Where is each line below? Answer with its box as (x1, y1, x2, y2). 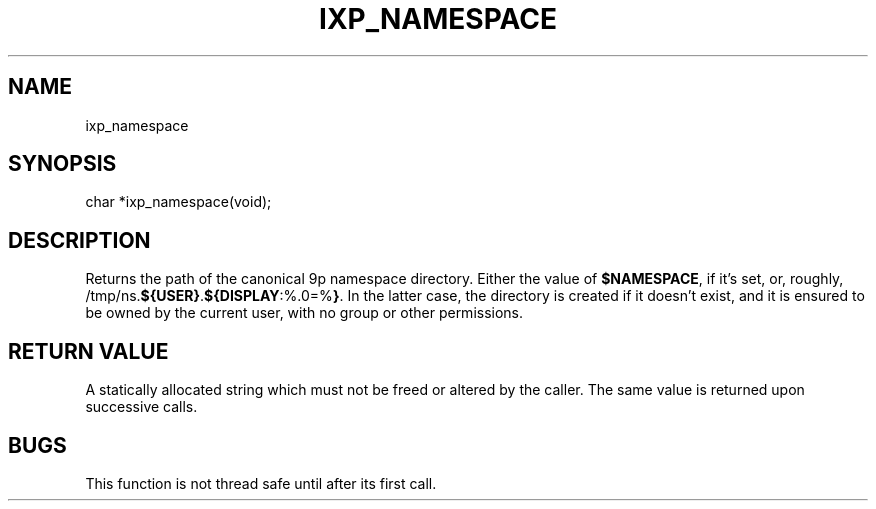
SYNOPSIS (8, 151, 117, 177)
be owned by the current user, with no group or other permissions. (85, 304, 524, 322)
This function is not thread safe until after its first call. (85, 474, 437, 492)
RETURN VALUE (8, 338, 169, 364)
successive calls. (85, 398, 198, 416)
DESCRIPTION (8, 227, 151, 253)
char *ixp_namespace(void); (85, 193, 272, 211)
